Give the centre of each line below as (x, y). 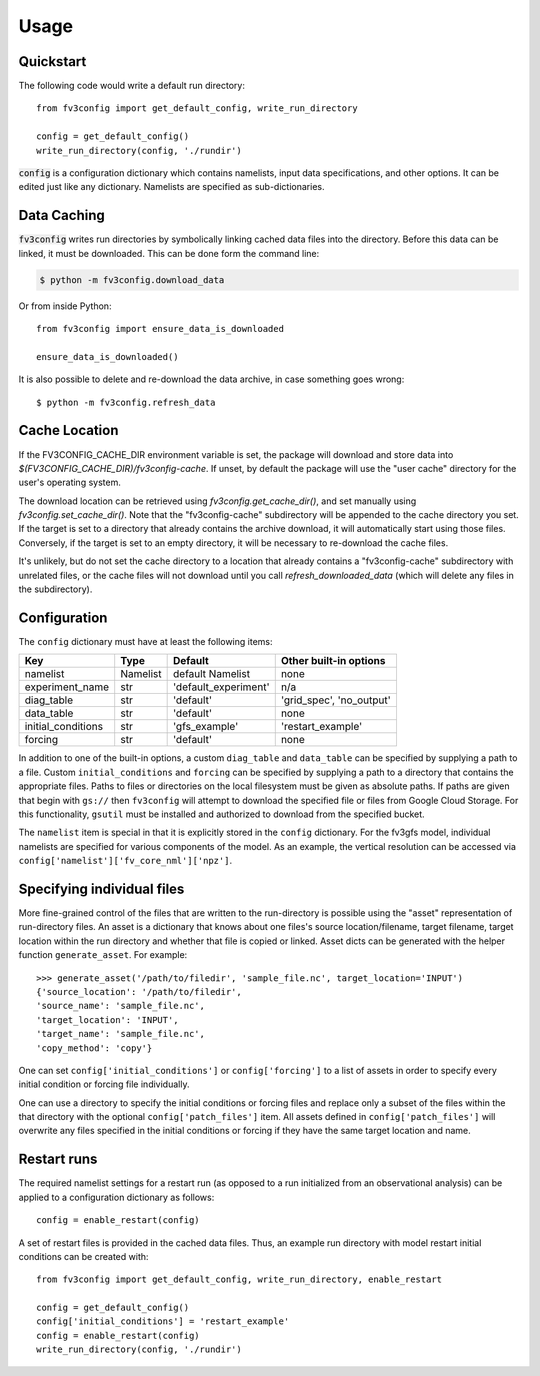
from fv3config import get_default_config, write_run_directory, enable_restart (239, 1279)
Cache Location (68, 430)
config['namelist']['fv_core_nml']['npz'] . (125, 861)
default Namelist (211, 674)
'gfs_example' (206, 727)
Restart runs (58, 1159)
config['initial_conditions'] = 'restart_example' (163, 1321)
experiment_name (67, 687)
